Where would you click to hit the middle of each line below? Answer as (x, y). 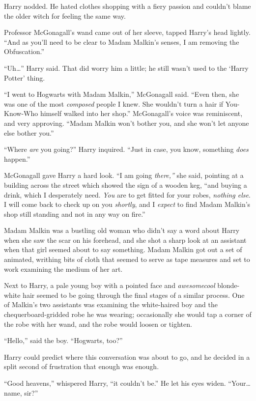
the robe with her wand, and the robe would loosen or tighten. (98, 324)
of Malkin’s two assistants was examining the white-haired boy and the (111, 304)
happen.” (17, 158)
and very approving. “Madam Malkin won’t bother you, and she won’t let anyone (127, 123)
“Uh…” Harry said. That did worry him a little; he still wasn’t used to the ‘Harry (126, 68)
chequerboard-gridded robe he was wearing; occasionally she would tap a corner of (128, 314)
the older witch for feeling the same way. (65, 15)
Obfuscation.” (24, 51)
